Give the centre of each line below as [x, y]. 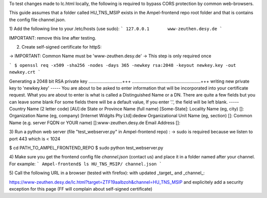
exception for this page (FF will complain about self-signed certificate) [81, 189]
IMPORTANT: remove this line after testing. [53, 38]
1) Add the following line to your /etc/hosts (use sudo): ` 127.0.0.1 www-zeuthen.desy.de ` [116, 29]
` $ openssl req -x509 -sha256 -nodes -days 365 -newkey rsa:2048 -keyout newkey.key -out [123, 65]
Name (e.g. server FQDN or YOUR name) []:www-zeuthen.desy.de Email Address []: [95, 123]
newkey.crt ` [25, 72]
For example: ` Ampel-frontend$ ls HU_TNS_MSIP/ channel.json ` [86, 164]
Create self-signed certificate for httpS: [62, 47]
